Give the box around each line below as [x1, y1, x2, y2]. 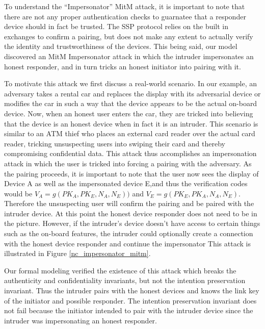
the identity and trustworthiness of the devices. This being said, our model [4, 41, 237, 52]
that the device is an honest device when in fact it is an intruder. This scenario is [4, 118, 258, 129]
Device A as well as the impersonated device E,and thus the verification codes [4, 178, 248, 189]
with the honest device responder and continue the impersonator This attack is [4, 238, 251, 248]
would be [4, 188, 33, 198]
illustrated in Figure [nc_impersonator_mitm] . [4, 248, 151, 259]
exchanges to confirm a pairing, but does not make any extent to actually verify [4, 31, 253, 41]
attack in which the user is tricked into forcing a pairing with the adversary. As [4, 158, 252, 168]
